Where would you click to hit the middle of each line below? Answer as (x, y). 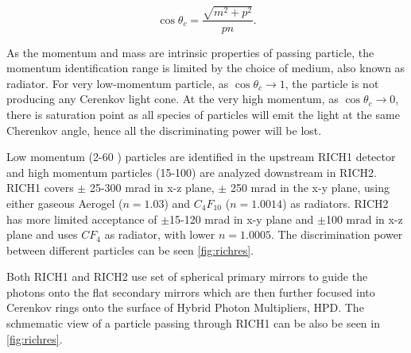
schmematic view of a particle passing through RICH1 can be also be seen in (193, 323)
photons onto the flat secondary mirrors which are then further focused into (191, 292)
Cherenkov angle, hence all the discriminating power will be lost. (164, 130)
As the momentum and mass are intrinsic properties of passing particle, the (190, 52)
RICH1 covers (40, 188)
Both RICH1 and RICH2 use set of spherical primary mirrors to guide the (187, 276)
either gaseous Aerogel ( (65, 203)
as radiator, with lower (160, 234)
